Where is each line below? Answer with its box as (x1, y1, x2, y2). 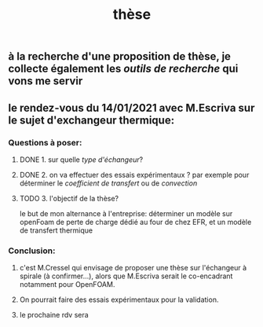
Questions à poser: (8, 137, 82, 148)
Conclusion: (8, 245, 56, 256)
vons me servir (8, 75, 83, 88)
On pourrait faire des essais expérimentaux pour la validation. (19, 295, 219, 304)
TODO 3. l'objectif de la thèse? (19, 193, 119, 203)
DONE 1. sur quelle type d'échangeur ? (19, 155, 144, 164)
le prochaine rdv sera (19, 310, 89, 320)
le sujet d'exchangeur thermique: (8, 113, 175, 127)
